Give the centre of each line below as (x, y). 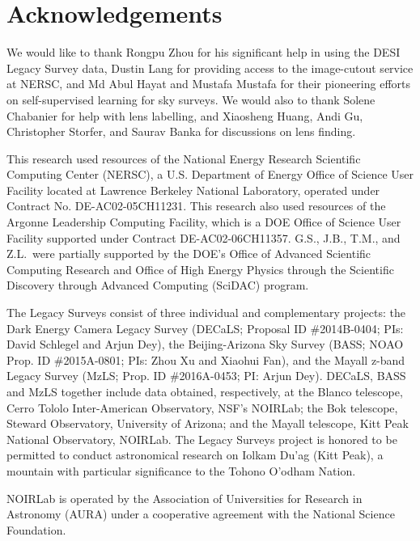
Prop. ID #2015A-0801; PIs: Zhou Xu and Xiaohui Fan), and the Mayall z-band (206, 359)
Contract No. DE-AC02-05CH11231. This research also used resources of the (196, 206)
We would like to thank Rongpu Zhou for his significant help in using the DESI (204, 52)
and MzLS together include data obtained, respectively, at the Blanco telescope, (205, 391)
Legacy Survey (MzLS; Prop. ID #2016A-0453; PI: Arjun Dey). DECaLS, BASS (206, 376)
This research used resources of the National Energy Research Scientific (184, 158)
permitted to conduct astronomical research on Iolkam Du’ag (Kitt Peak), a (195, 455)
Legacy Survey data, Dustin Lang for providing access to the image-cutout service (210, 68)
